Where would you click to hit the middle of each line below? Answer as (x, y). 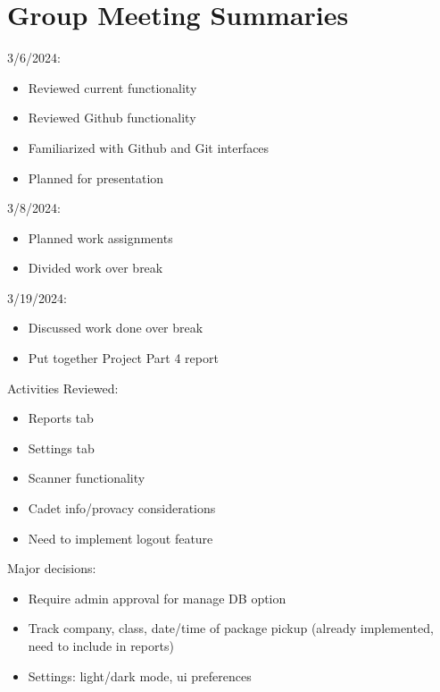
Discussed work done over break (116, 328)
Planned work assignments (100, 237)
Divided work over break (95, 268)
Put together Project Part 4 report (123, 358)
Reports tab (61, 418)
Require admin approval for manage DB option (157, 598)
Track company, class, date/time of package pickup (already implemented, (231, 628)
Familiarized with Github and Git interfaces (149, 147)
